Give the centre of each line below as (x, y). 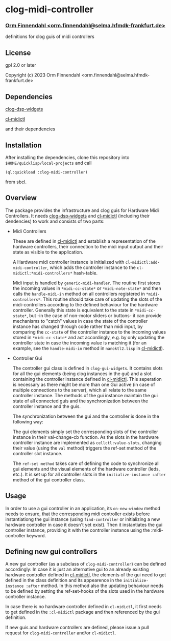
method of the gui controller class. (49, 480)
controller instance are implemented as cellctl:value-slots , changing (87, 442)
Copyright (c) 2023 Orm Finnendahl (43, 75)
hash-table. (86, 273)
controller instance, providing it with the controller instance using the (78, 530)
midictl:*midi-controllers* (42, 273)
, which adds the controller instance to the (92, 267)
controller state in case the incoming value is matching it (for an (80, 343)
